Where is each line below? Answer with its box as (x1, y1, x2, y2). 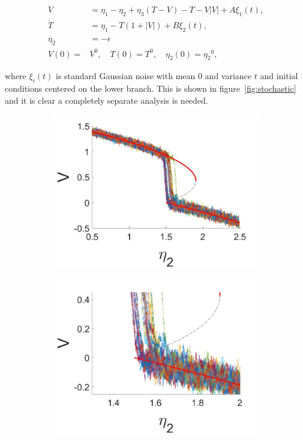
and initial (260, 70, 298, 82)
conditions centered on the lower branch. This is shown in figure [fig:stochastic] (5, 82, 296, 95)
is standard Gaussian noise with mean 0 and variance (55, 70, 252, 82)
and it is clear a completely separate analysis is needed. (5, 94, 208, 106)
